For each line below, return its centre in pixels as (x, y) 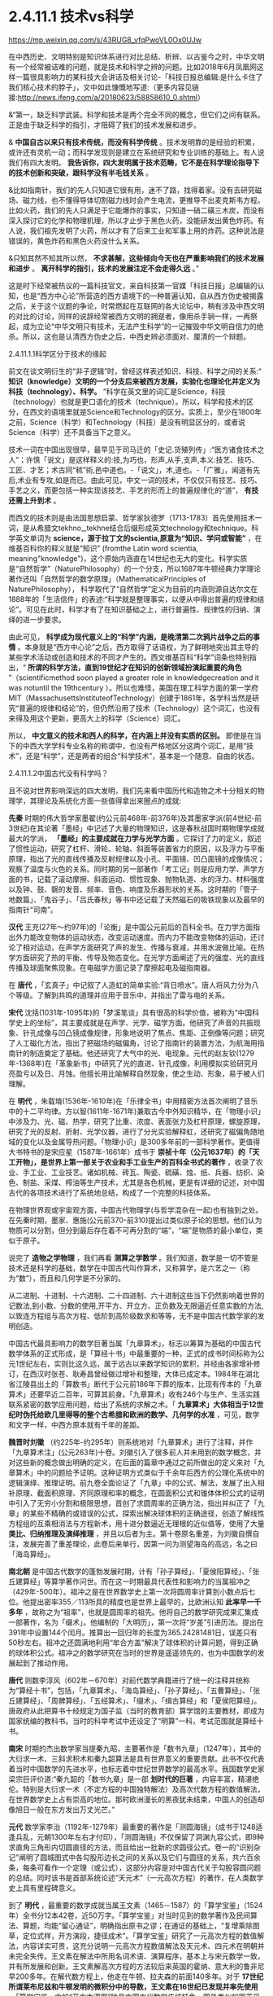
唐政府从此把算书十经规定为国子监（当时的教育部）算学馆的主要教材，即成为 (136, 1710)
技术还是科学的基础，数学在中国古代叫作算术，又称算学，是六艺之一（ (126, 1268)
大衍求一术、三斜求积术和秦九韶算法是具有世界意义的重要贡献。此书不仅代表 (136, 1758)
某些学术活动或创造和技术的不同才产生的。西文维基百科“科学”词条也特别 (129, 657)
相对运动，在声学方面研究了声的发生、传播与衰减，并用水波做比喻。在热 (143, 947)
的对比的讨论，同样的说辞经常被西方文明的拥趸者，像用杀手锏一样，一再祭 (133, 316)
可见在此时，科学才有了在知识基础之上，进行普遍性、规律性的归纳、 (140, 609)
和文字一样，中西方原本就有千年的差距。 (76, 1424)
